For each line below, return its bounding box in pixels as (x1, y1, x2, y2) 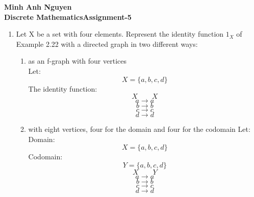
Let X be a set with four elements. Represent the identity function (16, 29, 224, 39)
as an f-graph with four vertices (28, 55, 126, 66)
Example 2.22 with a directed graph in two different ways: (16, 38, 198, 49)
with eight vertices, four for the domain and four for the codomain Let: (28, 124, 250, 134)
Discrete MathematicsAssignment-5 (4, 11, 132, 22)
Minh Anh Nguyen (4, 2, 72, 12)
